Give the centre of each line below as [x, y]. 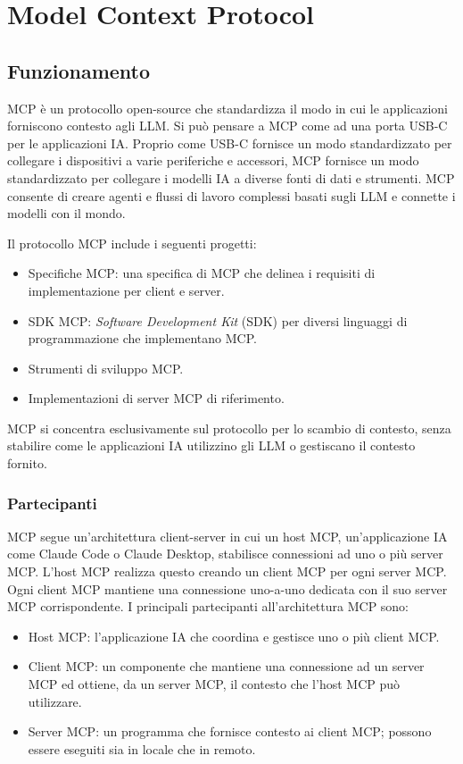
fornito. [27, 463]
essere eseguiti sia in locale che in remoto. [142, 748]
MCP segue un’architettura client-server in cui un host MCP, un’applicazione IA [227, 536]
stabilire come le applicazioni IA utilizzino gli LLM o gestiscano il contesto [211, 445]
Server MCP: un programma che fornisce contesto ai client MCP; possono [230, 731]
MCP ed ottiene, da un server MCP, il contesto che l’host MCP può [214, 684]
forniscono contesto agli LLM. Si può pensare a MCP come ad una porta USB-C [227, 126]
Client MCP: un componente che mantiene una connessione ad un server [226, 666]
